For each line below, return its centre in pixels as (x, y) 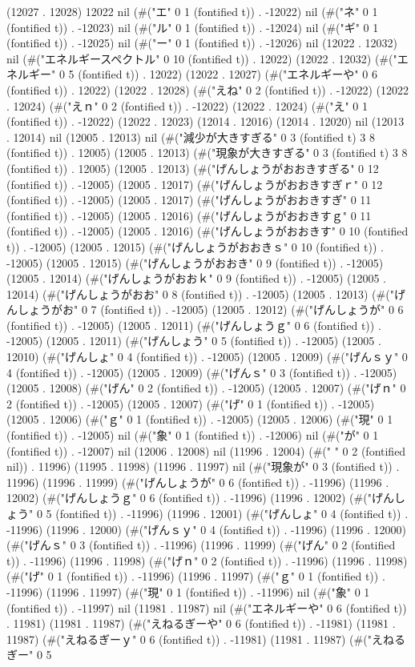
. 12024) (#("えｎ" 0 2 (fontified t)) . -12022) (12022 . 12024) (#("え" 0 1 (187, 105)
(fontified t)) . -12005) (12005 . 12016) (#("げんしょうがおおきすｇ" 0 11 (189, 215)
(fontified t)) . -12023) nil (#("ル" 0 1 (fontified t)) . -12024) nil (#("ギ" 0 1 (193, 27)
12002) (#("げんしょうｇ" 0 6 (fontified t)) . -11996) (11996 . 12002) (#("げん (200, 498)
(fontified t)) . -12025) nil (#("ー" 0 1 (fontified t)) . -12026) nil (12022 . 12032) (202, 43)
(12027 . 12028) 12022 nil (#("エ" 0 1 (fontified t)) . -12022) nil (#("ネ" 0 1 (192, 11)
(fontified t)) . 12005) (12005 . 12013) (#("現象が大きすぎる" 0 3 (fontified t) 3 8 (207, 153)
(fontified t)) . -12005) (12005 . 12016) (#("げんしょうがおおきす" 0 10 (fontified (207, 231)
